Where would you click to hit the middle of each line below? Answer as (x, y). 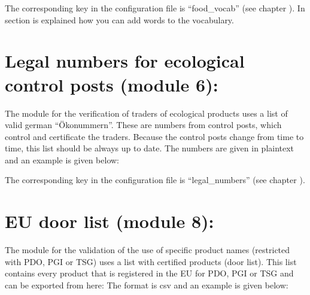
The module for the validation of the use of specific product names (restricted (148, 250)
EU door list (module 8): (110, 221)
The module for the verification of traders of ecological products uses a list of (146, 113)
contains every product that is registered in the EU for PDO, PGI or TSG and (149, 273)
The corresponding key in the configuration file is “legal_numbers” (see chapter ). (155, 180)
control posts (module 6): (112, 84)
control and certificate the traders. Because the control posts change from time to (154, 136)
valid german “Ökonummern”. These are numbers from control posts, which (143, 125)
